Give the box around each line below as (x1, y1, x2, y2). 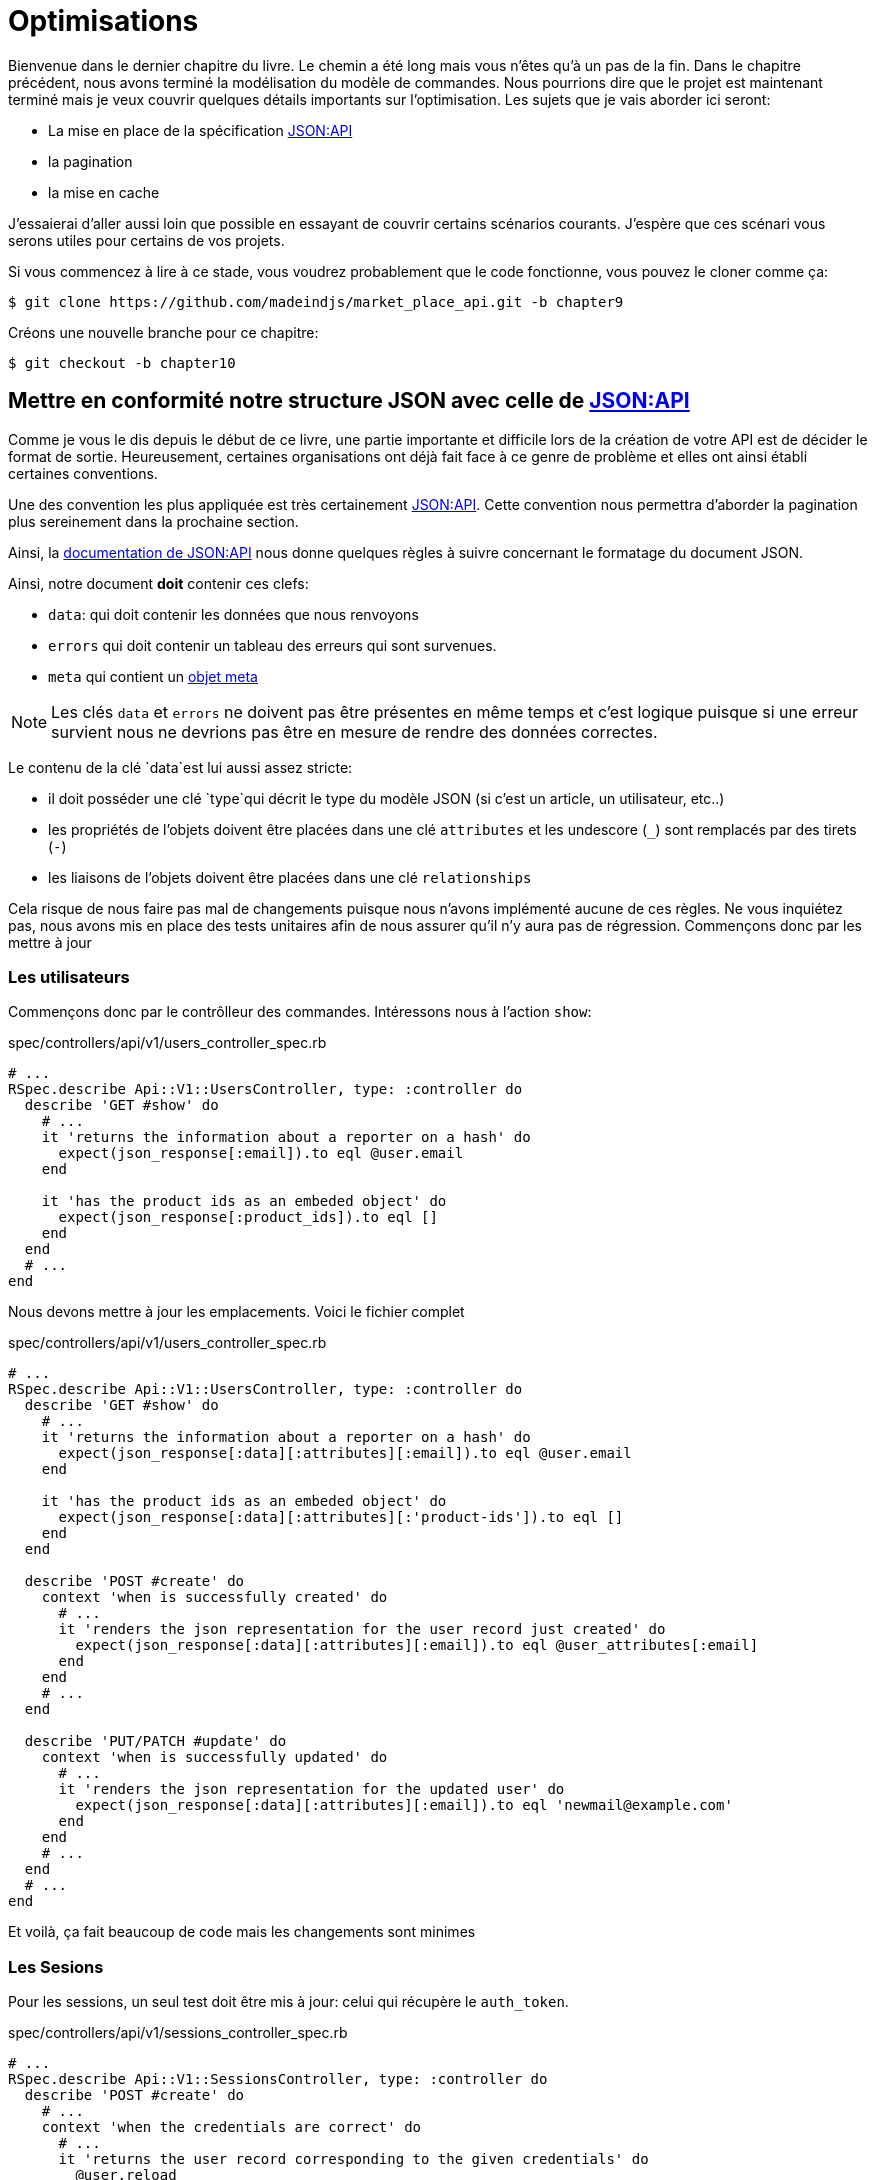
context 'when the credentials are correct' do (41, 2119, 422, 2136)
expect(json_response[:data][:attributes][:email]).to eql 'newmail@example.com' (75, 1797, 733, 1814)
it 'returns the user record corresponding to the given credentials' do (58, 2151, 649, 2168)
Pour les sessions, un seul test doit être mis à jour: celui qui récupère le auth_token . (8, 1993, 569, 2011)
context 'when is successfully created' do (41, 1589, 388, 1606)
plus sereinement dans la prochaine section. (8, 512, 299, 530)
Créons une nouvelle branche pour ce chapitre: (8, 323, 319, 341)
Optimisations (8, 4, 199, 38)
